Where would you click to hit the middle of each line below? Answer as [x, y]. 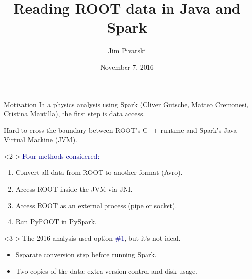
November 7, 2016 [127, 67]
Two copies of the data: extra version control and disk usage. [106, 271]
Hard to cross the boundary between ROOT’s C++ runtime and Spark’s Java [121, 130]
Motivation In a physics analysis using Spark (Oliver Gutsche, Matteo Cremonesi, [126, 104]
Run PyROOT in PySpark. [56, 222]
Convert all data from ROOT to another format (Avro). [99, 172]
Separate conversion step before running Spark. [86, 254]
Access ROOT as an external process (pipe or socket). [96, 205]
